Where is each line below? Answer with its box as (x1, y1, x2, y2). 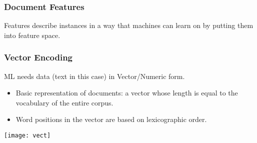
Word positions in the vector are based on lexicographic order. (15, 114, 207, 124)
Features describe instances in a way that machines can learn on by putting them (4, 20, 253, 30)
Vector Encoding (4, 51, 73, 63)
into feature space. (4, 29, 60, 40)
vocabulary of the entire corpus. (15, 97, 113, 107)
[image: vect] (4, 132, 51, 139)
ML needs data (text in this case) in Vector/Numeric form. (4, 70, 185, 81)
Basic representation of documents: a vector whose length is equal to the (15, 87, 238, 98)
